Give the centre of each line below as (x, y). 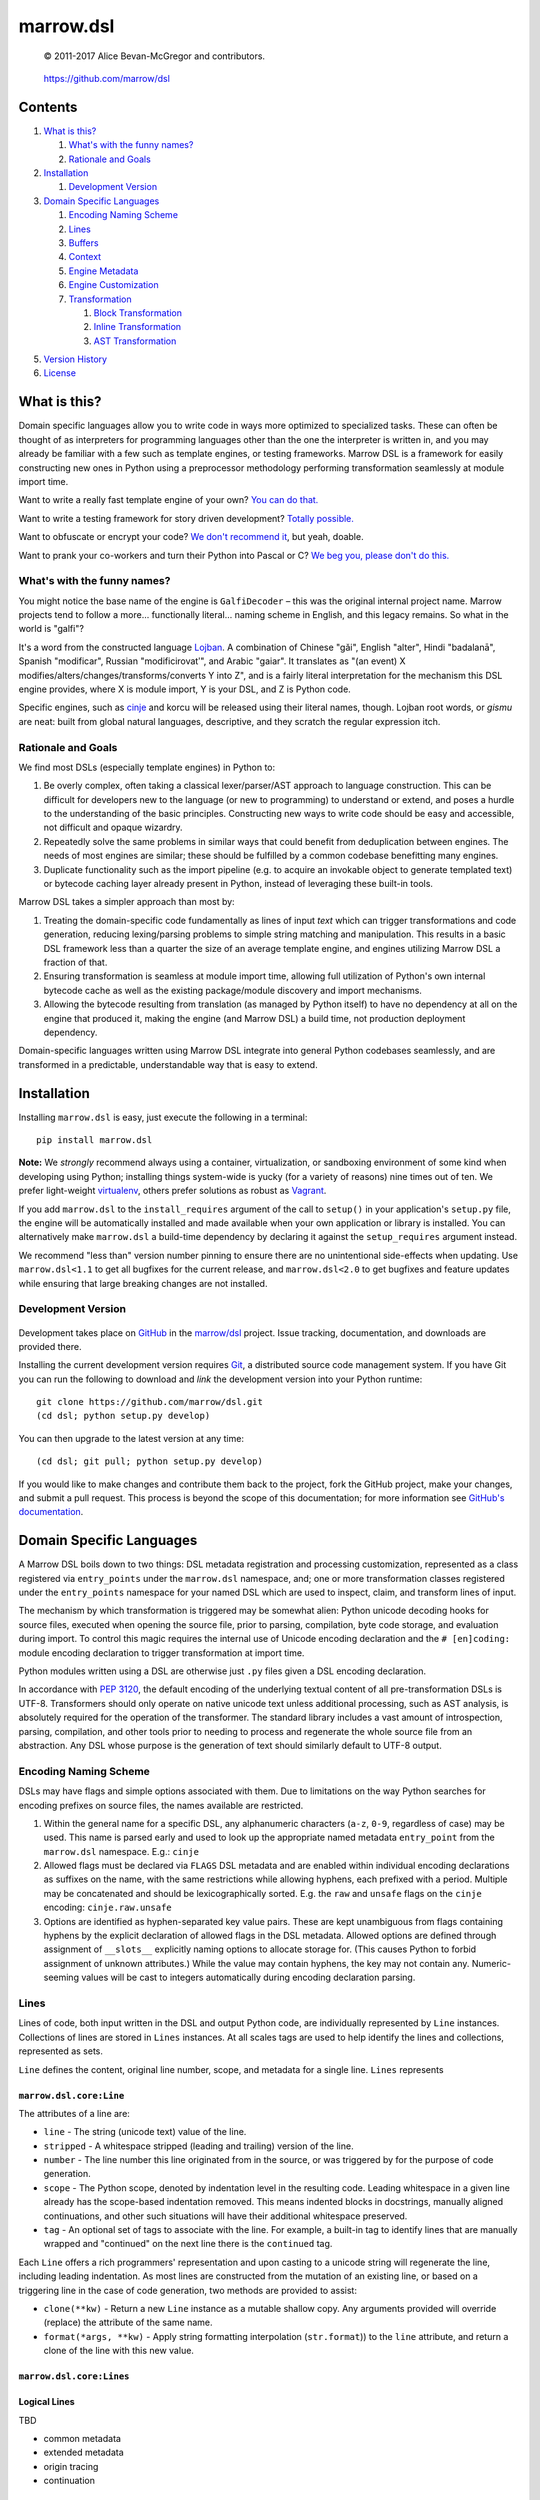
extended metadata (83, 2452)
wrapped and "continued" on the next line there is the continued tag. (188, 2244)
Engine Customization (113, 285)
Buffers (83, 242)
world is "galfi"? (51, 629)
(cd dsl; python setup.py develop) (123, 1416)
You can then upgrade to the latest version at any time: (131, 1438)
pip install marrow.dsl (94, 1140)
